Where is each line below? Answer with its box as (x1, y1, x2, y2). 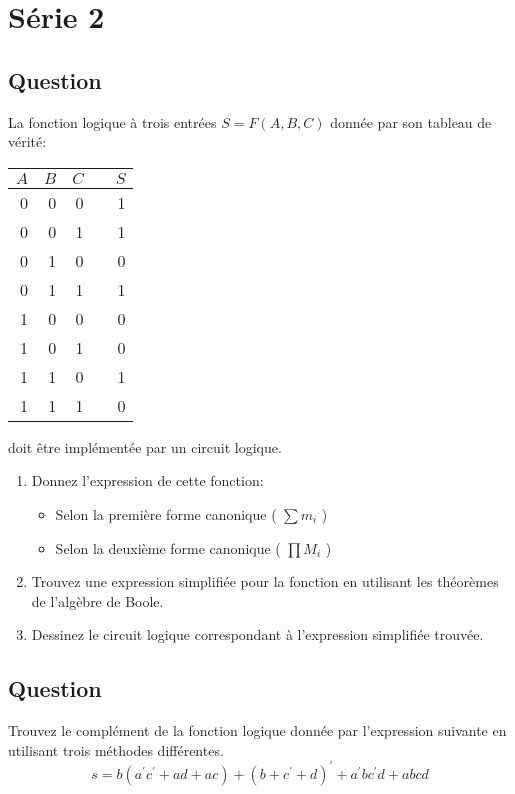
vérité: (8, 131, 47, 152)
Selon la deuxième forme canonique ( (55, 537, 281, 558)
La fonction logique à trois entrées (8, 111, 217, 132)
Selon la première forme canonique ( (55, 503, 277, 524)
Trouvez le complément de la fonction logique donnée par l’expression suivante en (8, 720, 507, 741)
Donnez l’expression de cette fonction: (31, 470, 264, 491)
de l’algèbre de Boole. (31, 590, 164, 611)
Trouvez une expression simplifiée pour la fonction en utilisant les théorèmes (31, 571, 499, 592)
